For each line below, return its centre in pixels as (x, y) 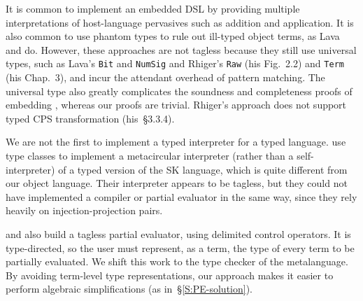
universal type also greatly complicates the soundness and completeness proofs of (179, 91)
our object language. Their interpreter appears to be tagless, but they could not (177, 183)
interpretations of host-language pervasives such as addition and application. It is (180, 22)
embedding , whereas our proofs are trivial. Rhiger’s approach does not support (176, 105)
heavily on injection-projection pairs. (84, 210)
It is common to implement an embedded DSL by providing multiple (153, 8)
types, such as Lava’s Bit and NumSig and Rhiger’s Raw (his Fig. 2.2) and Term (175, 63)
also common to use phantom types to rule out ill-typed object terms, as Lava (173, 36)
